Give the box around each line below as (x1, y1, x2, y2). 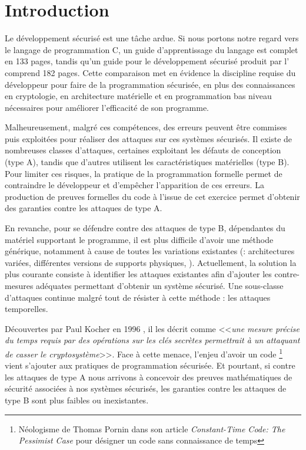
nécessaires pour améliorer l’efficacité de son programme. (5, 101, 209, 113)
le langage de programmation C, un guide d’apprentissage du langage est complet (5, 43, 298, 55)
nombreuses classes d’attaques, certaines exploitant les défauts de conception (5, 144, 281, 156)
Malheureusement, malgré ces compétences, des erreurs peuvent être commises (5, 121, 287, 133)
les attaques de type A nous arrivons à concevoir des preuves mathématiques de (5, 370, 292, 383)
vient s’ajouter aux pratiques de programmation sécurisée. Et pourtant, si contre (5, 359, 295, 372)
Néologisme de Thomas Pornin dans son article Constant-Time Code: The (18, 422, 285, 435)
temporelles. (5, 303, 48, 315)
